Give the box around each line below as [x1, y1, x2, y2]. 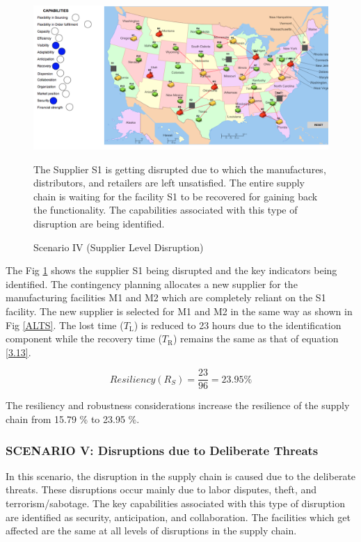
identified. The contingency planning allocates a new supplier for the [6, 276, 298, 291]
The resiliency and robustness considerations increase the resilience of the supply [6, 398, 350, 413]
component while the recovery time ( [6, 331, 162, 346]
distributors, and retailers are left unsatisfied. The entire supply [33, 175, 305, 190]
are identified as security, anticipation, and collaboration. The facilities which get [6, 509, 351, 524]
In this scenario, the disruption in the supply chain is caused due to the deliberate [6, 468, 356, 483]
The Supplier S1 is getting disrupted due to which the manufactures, [33, 161, 326, 176]
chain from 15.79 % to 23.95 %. [6, 412, 140, 426]
